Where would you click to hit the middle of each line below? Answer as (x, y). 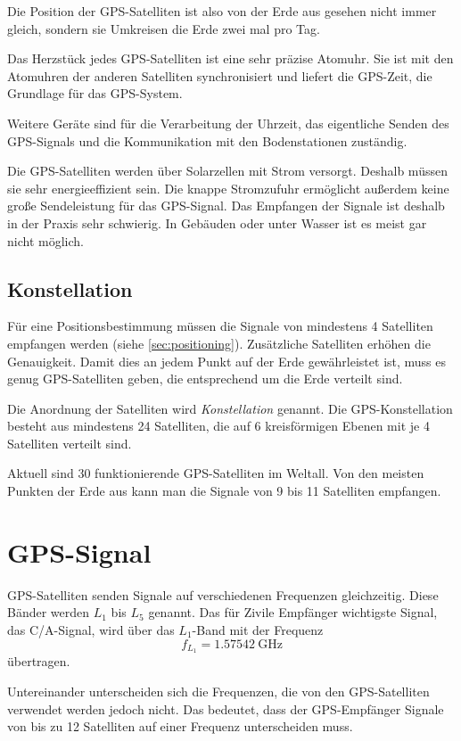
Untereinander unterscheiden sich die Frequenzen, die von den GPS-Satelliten (218, 692)
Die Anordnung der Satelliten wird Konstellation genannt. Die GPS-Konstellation (230, 408)
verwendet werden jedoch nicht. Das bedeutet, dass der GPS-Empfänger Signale (226, 708)
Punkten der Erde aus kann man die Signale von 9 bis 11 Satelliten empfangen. (224, 491)
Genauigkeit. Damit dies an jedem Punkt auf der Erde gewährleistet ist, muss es (227, 361)
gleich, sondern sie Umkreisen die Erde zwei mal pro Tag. (164, 28)
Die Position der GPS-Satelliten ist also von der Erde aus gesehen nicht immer (222, 11)
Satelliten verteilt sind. (70, 443)
